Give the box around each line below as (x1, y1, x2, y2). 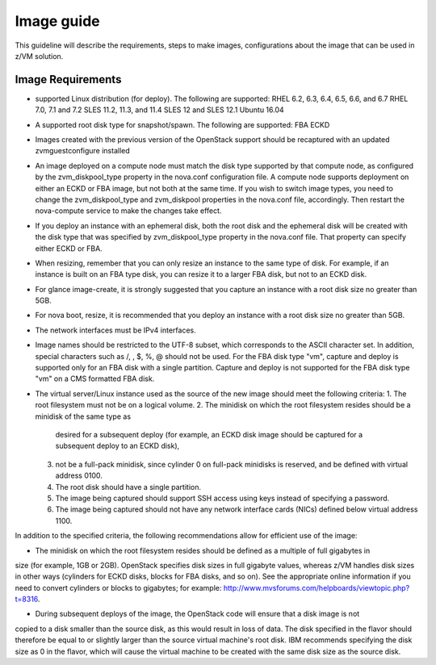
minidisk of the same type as (35, 412, 132, 421)
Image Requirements (15, 73, 122, 86)
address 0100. (55, 471, 103, 480)
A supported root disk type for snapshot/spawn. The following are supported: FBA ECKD (35, 119, 330, 129)
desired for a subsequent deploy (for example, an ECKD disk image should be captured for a (55, 430, 363, 439)
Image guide (15, 12, 100, 30)
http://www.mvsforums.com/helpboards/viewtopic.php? (223, 583, 410, 592)
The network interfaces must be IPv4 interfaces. (35, 325, 197, 335)
